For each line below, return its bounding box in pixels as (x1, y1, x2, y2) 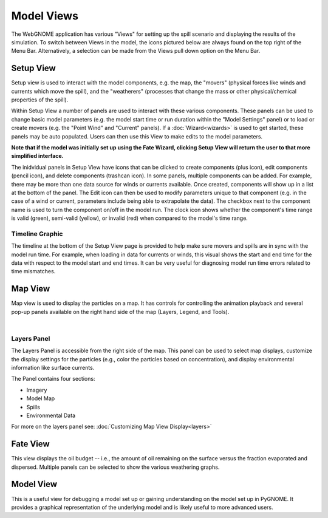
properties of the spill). (11, 96, 69, 103)
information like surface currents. (11, 364, 95, 372)
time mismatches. (11, 268, 56, 275)
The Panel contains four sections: (11, 375, 95, 383)
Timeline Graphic (11, 230, 63, 238)
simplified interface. (11, 152, 64, 160)
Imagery (26, 386, 47, 394)
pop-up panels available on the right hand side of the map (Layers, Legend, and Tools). (11, 308, 230, 315)
